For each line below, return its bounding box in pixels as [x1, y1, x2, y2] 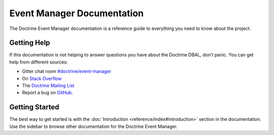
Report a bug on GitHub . [22, 89, 73, 96]
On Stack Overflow [22, 75, 62, 81]
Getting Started [9, 103, 59, 112]
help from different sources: [9, 59, 68, 65]
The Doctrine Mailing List [22, 83, 75, 89]
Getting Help [9, 39, 50, 47]
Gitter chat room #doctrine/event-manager [22, 69, 112, 75]
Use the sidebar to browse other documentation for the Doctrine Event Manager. [9, 123, 178, 129]
